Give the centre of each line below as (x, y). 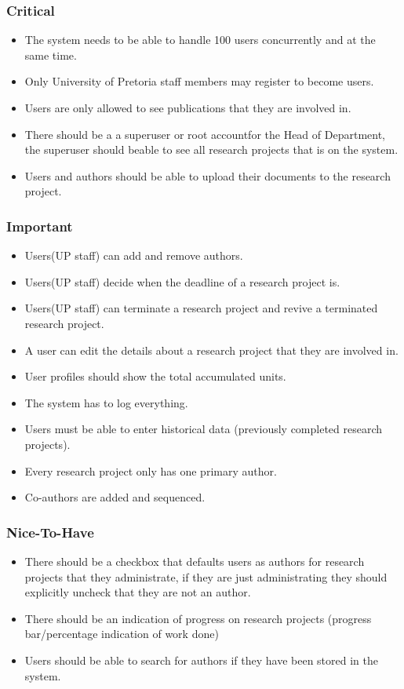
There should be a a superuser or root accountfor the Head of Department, (205, 134)
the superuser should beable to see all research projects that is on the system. (211, 149)
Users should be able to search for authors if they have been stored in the (201, 660)
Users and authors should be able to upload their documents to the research (207, 175)
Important (40, 226)
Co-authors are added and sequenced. (115, 497)
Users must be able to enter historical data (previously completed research (204, 429)
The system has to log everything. (106, 402)
